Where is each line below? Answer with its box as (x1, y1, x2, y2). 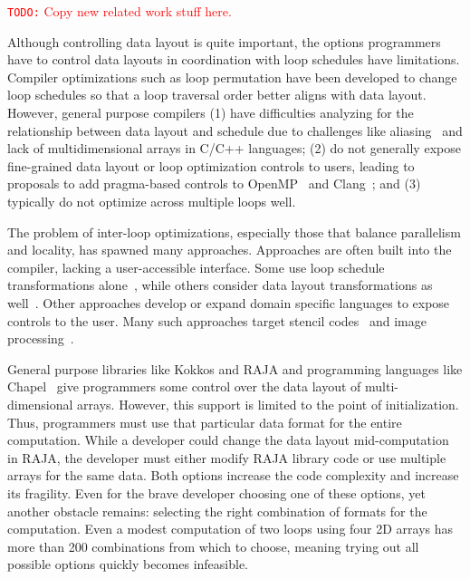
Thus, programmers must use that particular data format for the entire (7, 412, 402, 431)
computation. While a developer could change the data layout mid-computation (7, 430, 449, 449)
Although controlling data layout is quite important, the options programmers (7, 32, 441, 51)
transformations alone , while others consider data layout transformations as (7, 275, 433, 294)
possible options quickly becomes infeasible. (7, 555, 248, 574)
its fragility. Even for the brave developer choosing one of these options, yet (7, 483, 426, 502)
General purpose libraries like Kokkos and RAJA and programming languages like (7, 359, 463, 378)
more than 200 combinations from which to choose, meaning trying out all (7, 536, 419, 555)
